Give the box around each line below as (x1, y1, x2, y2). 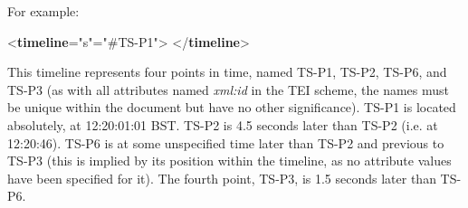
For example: (7, 2, 80, 20)
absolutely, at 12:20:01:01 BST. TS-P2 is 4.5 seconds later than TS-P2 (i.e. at (7, 115, 438, 134)
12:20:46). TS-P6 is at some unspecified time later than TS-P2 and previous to (7, 133, 444, 152)
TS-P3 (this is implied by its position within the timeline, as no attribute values (7, 151, 452, 170)
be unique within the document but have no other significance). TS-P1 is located (7, 98, 456, 117)
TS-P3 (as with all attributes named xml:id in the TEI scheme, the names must (7, 80, 449, 99)
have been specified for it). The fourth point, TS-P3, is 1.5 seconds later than (7, 168, 436, 187)
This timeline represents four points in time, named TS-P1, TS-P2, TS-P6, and (7, 62, 447, 81)
